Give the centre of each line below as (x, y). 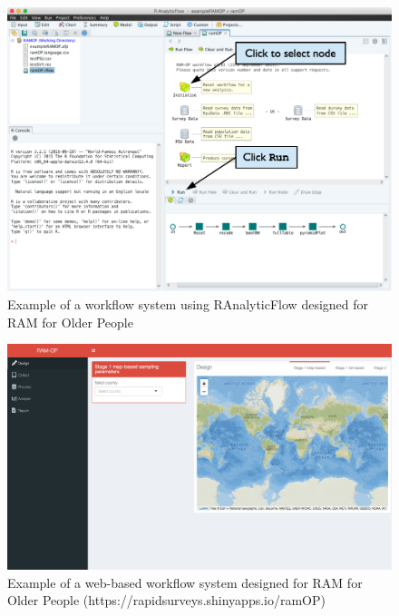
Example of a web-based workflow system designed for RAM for (185, 582)
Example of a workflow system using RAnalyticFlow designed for (188, 303)
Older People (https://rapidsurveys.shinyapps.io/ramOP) (166, 600)
